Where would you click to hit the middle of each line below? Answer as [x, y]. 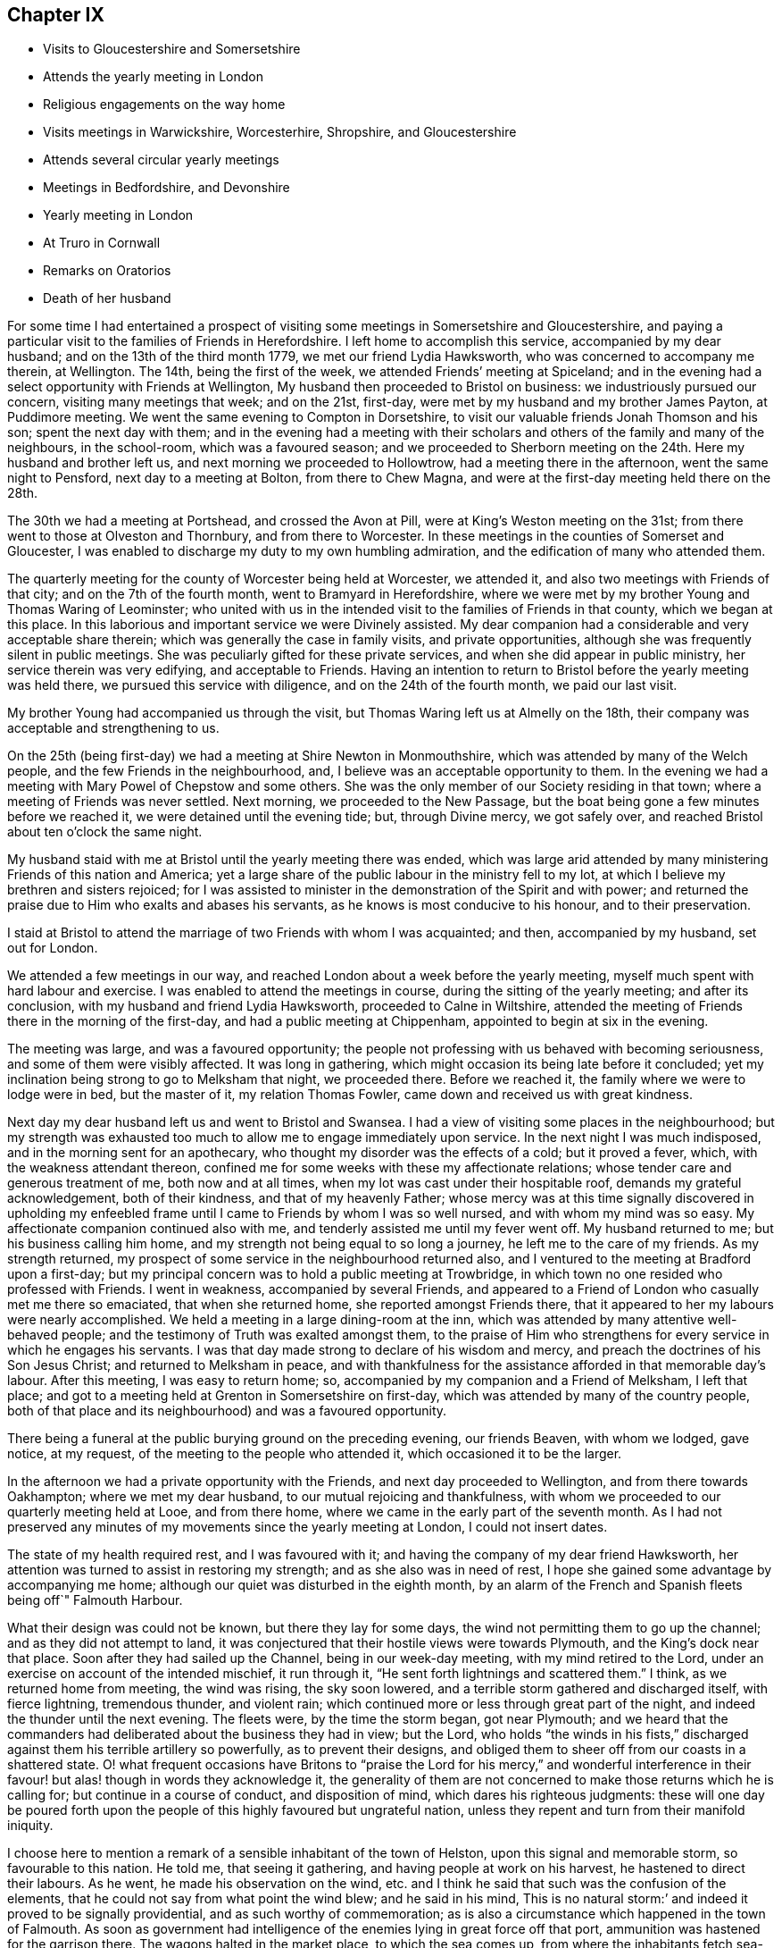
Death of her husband [107, 298]
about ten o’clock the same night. [105, 832]
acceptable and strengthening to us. [113, 728]
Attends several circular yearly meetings [161, 160]
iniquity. [30, 1826]
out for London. [53, 948]
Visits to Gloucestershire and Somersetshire [172, 49]
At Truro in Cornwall [102, 243]
